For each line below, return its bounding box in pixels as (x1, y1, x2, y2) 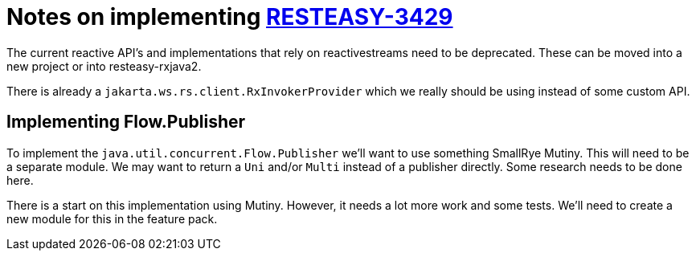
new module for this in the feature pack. (6, 211, 218, 226)
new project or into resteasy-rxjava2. (6, 59, 202, 73)
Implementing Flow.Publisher (6, 112, 246, 133)
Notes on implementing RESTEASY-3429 (6, 3, 453, 31)
